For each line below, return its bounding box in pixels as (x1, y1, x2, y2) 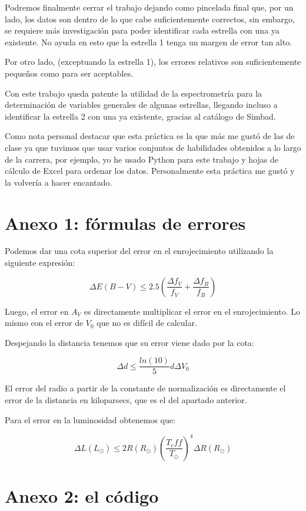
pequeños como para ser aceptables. (5, 67, 134, 79)
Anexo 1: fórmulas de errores (5, 210, 246, 235)
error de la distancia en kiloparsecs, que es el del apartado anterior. (5, 394, 247, 406)
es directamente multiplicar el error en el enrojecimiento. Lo (84, 305, 300, 317)
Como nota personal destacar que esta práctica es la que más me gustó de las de (5, 130, 295, 142)
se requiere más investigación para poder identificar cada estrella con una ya (5, 24, 280, 37)
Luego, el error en (5, 305, 69, 317)
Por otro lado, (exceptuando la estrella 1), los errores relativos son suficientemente (5, 55, 301, 68)
